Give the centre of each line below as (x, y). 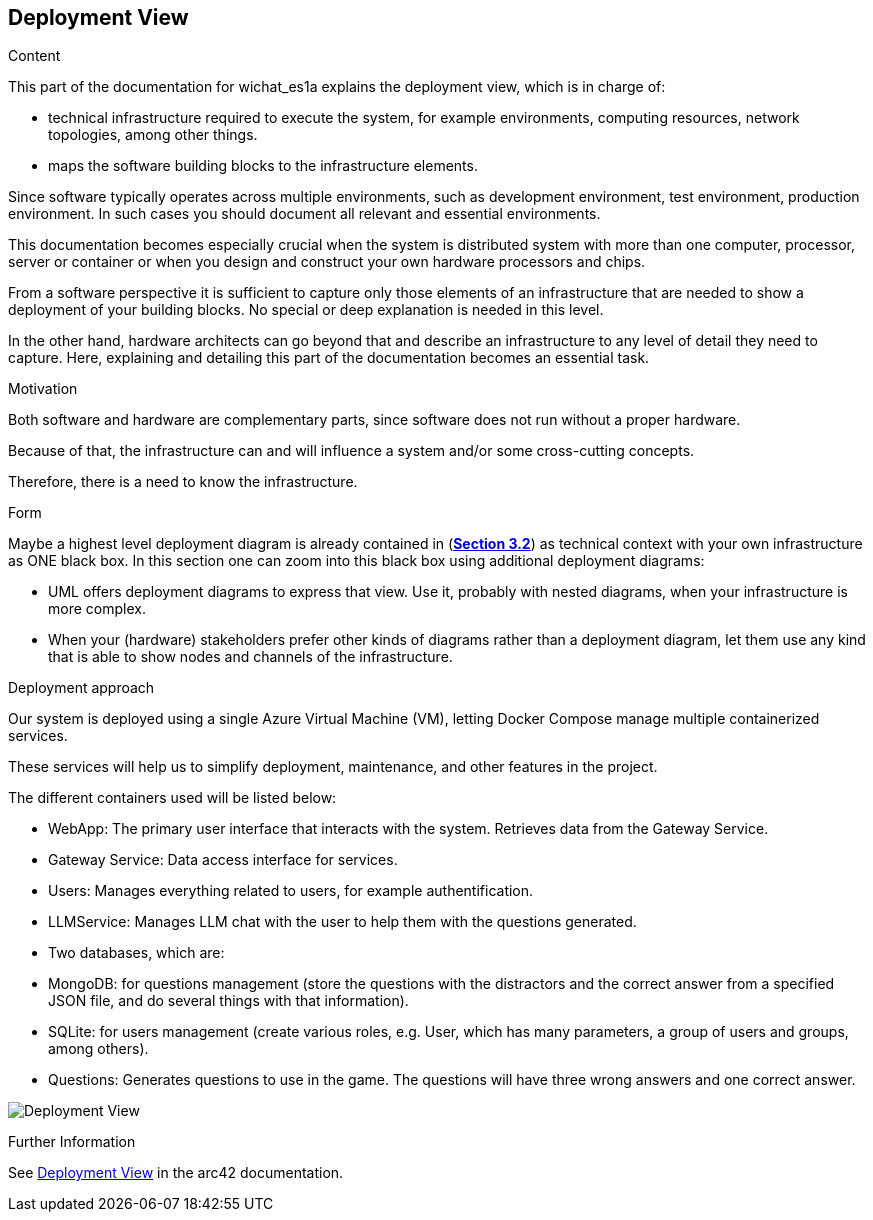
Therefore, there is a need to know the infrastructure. (183, 482)
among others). (98, 1049)
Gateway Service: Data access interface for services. (223, 860)
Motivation (43, 389)
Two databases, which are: (136, 953)
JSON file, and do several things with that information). (228, 1001)
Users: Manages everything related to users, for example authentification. (291, 891)
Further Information (72, 1142)
